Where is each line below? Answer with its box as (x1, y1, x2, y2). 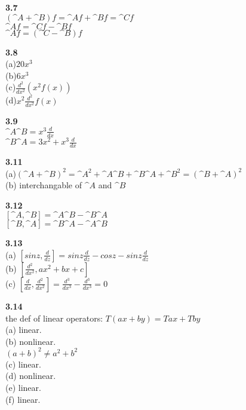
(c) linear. (5, 357, 41, 370)
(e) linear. (5, 381, 41, 393)
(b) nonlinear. (5, 335, 56, 347)
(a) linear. (5, 323, 42, 336)
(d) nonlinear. (5, 369, 56, 382)
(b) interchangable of (5, 179, 82, 191)
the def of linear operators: (5, 311, 103, 324)
